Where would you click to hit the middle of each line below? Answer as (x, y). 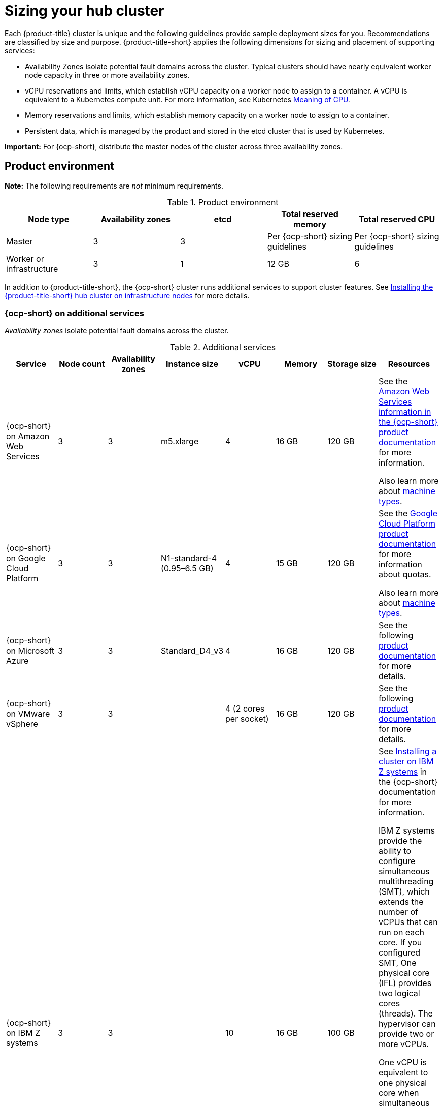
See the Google (408, 514)
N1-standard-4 (189, 558)
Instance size (192, 364)
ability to (395, 851)
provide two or (406, 1034)
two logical (399, 993)
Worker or (25, 258)
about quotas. (405, 575)
